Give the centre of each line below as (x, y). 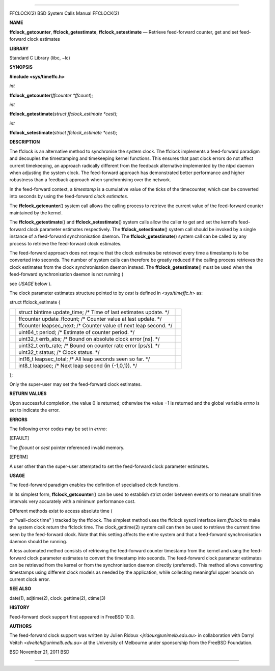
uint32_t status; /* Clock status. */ (59, 352)
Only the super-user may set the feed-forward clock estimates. (76, 384)
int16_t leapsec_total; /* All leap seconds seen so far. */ (84, 359)
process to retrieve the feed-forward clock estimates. (65, 243)
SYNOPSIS (21, 67)
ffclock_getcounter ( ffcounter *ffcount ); (51, 95)
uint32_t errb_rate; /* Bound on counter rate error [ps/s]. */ (89, 345)
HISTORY (20, 607)
